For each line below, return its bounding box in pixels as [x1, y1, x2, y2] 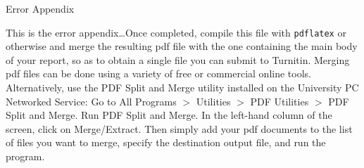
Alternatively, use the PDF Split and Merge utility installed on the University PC [6, 80, 359, 95]
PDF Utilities [250, 93, 309, 108]
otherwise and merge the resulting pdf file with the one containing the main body [6, 39, 358, 53]
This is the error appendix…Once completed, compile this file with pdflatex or [6, 25, 346, 39]
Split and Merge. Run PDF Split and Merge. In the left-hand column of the [6, 108, 332, 122]
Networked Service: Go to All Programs [6, 93, 177, 108]
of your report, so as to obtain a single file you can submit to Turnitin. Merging [6, 52, 350, 67]
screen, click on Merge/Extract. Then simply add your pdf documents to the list [6, 121, 353, 136]
